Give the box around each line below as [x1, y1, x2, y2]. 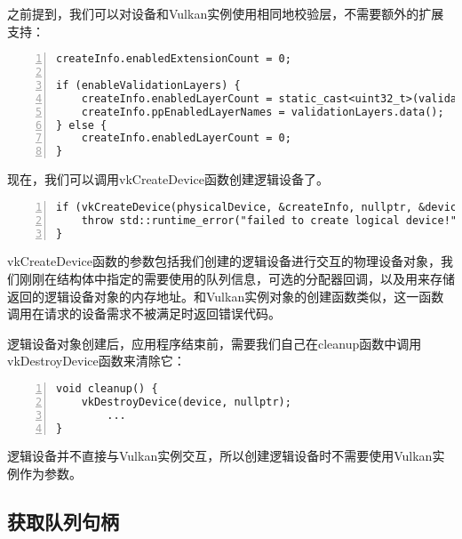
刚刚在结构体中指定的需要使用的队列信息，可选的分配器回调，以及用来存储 [19, 269, 455, 287]
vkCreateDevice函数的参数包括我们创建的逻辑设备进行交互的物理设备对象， [7, 252, 441, 270]
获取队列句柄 [7, 508, 119, 535]
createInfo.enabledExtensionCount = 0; [56, 52, 291, 66]
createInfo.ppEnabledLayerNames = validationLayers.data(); [81, 105, 444, 118]
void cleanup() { [56, 382, 158, 395]
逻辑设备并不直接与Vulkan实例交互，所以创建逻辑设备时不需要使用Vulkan [7, 446, 433, 465]
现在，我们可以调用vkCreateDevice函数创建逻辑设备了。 [7, 170, 329, 189]
